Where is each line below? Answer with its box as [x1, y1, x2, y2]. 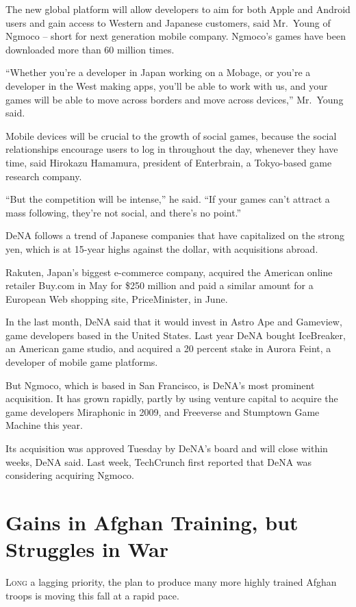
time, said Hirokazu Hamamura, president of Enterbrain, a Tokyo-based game [5, 155, 332, 169]
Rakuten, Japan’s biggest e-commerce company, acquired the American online [5, 264, 333, 279]
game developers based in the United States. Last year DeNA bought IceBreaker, [5, 327, 346, 342]
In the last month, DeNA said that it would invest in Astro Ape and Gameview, [5, 314, 342, 329]
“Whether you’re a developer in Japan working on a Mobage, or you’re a [5, 65, 311, 79]
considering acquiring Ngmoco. [5, 468, 135, 482]
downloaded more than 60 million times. [5, 42, 175, 56]
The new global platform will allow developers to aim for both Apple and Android [5, 2, 351, 16]
